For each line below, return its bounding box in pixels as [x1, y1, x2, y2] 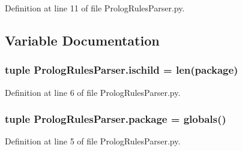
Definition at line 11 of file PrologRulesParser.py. [5, 2, 185, 14]
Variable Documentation [5, 31, 160, 49]
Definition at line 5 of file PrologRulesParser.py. [5, 135, 181, 147]
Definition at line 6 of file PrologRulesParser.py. [5, 86, 181, 98]
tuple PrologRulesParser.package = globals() [5, 111, 226, 126]
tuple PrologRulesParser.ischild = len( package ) [5, 62, 238, 77]
